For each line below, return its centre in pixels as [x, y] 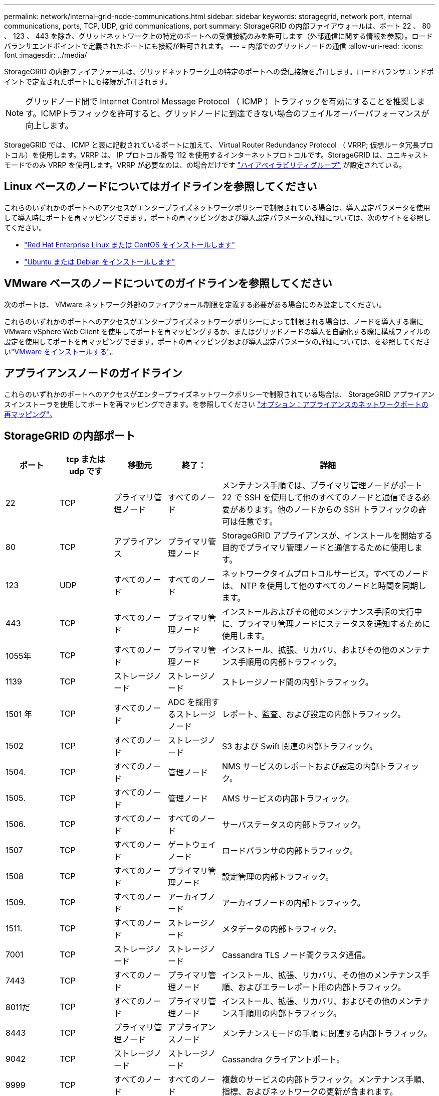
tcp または [86, 459]
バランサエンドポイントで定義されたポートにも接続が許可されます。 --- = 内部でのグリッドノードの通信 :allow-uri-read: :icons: [214, 46]
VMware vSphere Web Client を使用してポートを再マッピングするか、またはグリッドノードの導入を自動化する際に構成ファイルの [217, 331]
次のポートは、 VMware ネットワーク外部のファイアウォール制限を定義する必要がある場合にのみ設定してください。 [195, 304]
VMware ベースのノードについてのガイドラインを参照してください [168, 284]
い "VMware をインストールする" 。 [61, 351]
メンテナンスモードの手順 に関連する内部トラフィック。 [327, 1034]
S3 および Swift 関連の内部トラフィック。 [300, 746]
